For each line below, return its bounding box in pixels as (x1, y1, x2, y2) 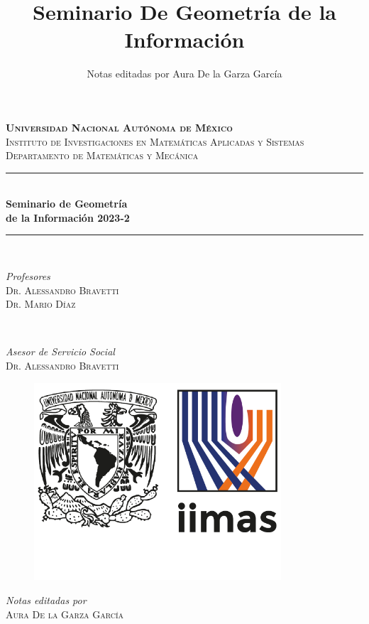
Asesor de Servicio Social (6, 344, 115, 359)
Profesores (6, 269, 50, 284)
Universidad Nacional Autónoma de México (6, 119, 233, 134)
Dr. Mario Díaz (6, 296, 76, 311)
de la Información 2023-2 (6, 210, 130, 225)
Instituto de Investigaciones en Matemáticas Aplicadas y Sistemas (6, 134, 304, 149)
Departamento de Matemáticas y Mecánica (6, 148, 199, 163)
